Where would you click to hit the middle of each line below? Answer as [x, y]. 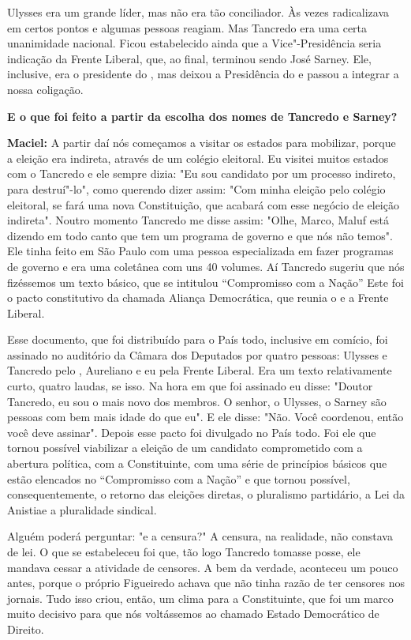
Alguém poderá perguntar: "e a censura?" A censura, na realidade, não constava [200, 536]
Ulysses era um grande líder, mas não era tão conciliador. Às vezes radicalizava [198, 12]
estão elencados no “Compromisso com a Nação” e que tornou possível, [179, 478]
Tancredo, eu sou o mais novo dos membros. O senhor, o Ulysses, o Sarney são [197, 401]
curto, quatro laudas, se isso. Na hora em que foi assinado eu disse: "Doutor [190, 386]
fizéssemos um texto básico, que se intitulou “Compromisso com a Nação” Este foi [205, 282]
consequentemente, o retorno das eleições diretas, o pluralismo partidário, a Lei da [206, 494]
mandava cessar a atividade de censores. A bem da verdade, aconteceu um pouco [203, 567]
